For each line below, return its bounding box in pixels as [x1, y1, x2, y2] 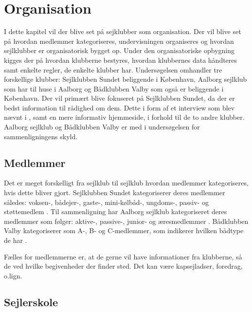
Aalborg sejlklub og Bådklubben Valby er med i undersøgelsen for [4, 122, 200, 132]
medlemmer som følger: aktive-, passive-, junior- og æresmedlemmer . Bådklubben [4, 216, 249, 226]
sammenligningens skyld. [4, 131, 78, 141]
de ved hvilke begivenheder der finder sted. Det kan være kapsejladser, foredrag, [4, 261, 243, 271]
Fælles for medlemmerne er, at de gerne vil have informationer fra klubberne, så [4, 251, 242, 261]
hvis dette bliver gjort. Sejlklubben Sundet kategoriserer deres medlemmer [4, 187, 225, 198]
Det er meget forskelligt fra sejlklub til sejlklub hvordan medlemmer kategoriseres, [4, 178, 249, 188]
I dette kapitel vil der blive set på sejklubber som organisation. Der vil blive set [4, 26, 241, 37]
